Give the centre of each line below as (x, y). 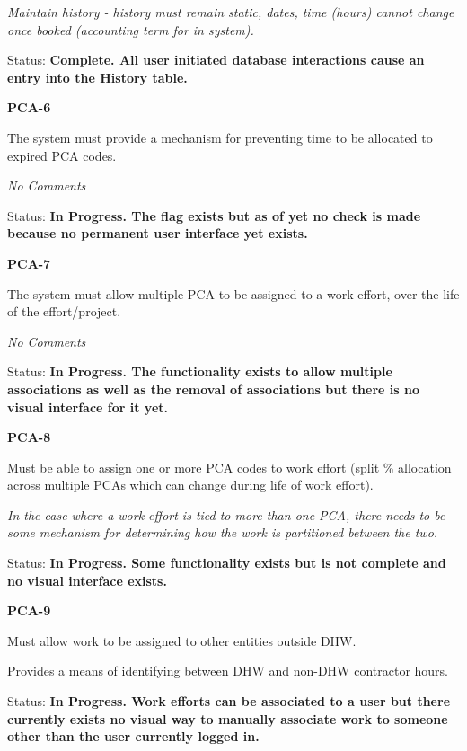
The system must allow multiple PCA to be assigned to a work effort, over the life (233, 293)
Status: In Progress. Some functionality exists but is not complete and (227, 563)
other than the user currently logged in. (133, 736)
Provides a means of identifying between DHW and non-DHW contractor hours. (228, 671)
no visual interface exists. (87, 580)
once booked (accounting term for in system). (131, 29)
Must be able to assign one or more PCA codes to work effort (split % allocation (229, 467)
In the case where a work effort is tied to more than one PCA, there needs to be (226, 514)
